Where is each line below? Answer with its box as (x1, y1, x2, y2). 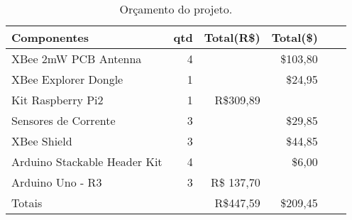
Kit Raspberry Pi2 (11, 92, 104, 108)
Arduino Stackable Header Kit (11, 153, 163, 170)
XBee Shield (11, 133, 72, 149)
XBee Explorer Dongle (11, 71, 123, 87)
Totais (11, 194, 43, 211)
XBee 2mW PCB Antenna (11, 50, 142, 67)
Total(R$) (204, 29, 260, 45)
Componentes (11, 29, 89, 45)
